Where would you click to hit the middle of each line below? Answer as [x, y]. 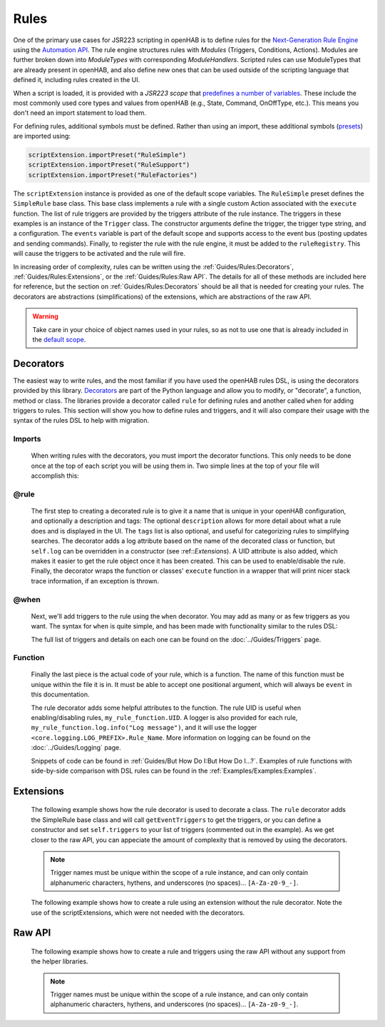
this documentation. [60, 695]
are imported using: [42, 136]
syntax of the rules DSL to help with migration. [81, 421]
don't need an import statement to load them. [79, 113]
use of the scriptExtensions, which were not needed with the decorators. [138, 912]
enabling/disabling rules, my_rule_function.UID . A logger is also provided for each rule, [164, 718]
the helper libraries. [60, 961]
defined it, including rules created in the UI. [77, 80]
